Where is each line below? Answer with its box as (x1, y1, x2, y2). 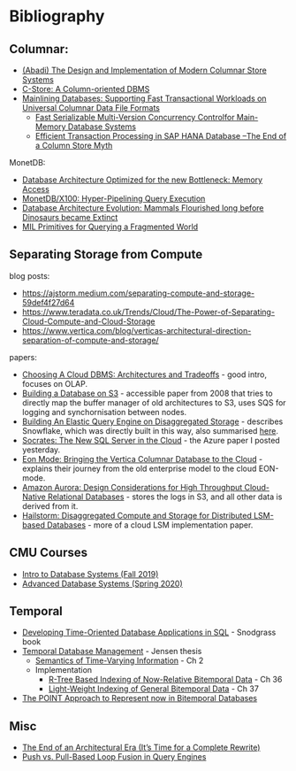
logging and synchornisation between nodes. (21, 406, 187, 417)
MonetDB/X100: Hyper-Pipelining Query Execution (21, 193, 206, 204)
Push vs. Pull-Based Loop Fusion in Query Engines (21, 752, 207, 762)
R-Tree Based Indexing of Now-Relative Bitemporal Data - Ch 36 (48, 675, 283, 685)
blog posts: (9, 270, 50, 281)
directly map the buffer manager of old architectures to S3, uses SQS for (21, 397, 286, 408)
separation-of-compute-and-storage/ (21, 335, 159, 345)
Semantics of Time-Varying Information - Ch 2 (34, 655, 204, 666)
